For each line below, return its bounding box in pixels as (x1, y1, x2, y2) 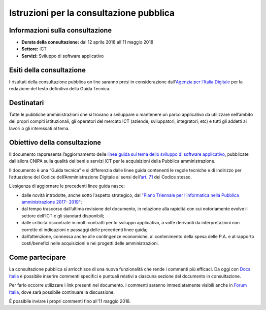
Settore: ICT (21, 46, 47, 52)
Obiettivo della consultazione (9, 138, 101, 146)
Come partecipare (9, 253, 66, 262)
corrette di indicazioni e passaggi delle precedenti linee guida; (21, 227, 148, 233)
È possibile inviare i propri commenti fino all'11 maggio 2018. (9, 298, 131, 304)
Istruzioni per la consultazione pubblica (9, 7, 175, 18)
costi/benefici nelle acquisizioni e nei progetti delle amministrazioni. (21, 241, 159, 246)
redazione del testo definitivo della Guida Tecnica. (9, 86, 111, 92)
